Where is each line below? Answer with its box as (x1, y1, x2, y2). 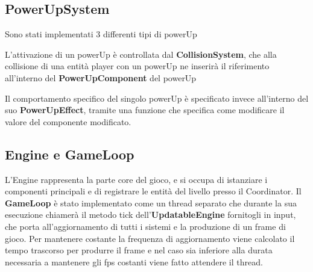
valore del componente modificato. (5, 115, 131, 128)
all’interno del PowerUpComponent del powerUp (5, 71, 197, 84)
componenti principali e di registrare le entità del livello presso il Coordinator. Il (5, 185, 302, 197)
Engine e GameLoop (5, 144, 134, 163)
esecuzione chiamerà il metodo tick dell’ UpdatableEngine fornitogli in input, (5, 208, 296, 221)
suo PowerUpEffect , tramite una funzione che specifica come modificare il (5, 104, 285, 116)
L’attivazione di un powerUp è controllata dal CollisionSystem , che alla (5, 48, 277, 60)
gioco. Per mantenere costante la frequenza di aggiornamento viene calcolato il (5, 232, 295, 244)
